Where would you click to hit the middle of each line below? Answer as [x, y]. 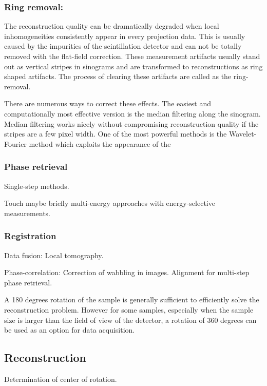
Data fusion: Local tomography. [54, 255]
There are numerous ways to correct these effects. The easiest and [108, 103]
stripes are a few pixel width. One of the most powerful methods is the [116, 134]
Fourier [15, 143]
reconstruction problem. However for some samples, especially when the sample [129, 309]
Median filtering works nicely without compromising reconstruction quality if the [131, 123]
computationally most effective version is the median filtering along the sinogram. [132, 113]
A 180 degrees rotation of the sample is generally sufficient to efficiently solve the [132, 300]
